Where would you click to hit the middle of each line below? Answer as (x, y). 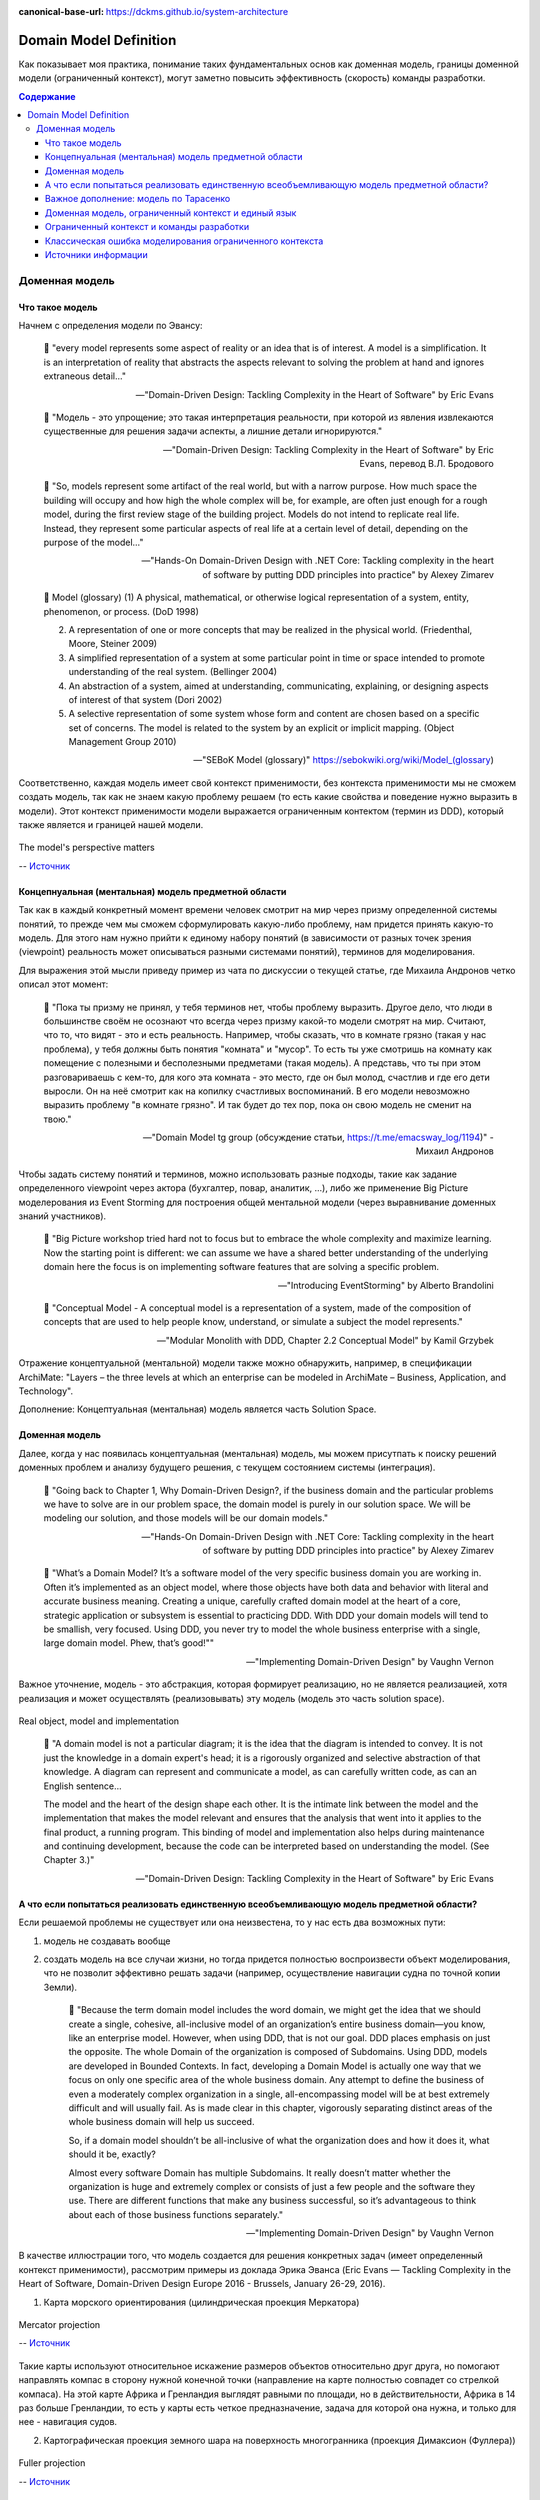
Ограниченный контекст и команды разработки (147, 227)
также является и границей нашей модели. (111, 825)
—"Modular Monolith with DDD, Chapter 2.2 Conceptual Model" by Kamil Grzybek (325, 1340)
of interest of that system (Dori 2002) (145, 699)
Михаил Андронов (454, 1151)
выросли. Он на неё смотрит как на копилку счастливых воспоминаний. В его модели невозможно (256, 1091)
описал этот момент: (63, 984)
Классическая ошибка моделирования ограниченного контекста (184, 241)
